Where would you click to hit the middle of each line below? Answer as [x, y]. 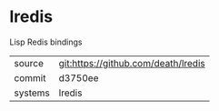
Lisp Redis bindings [46, 42]
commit [30, 77]
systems [32, 93]
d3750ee [79, 77]
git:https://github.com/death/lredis [132, 63]
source [29, 63]
